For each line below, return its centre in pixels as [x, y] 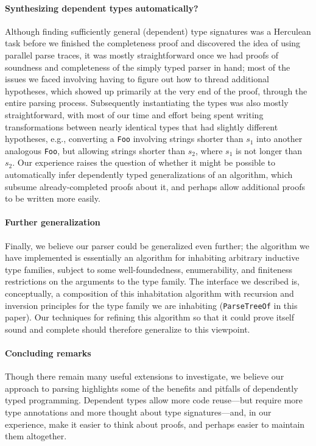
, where [209, 150]
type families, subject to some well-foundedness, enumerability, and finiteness [149, 269]
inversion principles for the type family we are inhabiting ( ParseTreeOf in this [151, 305]
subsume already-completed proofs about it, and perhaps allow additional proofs [155, 186]
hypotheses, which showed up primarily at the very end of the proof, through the [156, 90]
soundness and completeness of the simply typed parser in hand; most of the [148, 67]
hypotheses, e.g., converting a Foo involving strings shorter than [124, 139]
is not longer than [269, 150]
